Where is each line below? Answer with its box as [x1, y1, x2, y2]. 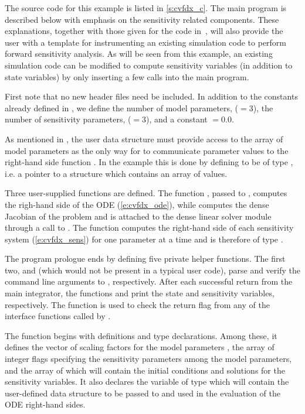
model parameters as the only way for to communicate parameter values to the [5, 144, 289, 156]
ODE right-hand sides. [5, 398, 86, 410]
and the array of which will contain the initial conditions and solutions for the [5, 364, 285, 376]
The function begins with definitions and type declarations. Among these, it [5, 329, 277, 341]
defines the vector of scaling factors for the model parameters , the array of [5, 341, 274, 353]
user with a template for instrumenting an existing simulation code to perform [5, 36, 287, 48]
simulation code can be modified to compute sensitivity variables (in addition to [5, 59, 293, 71]
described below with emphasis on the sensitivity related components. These [5, 13, 279, 25]
